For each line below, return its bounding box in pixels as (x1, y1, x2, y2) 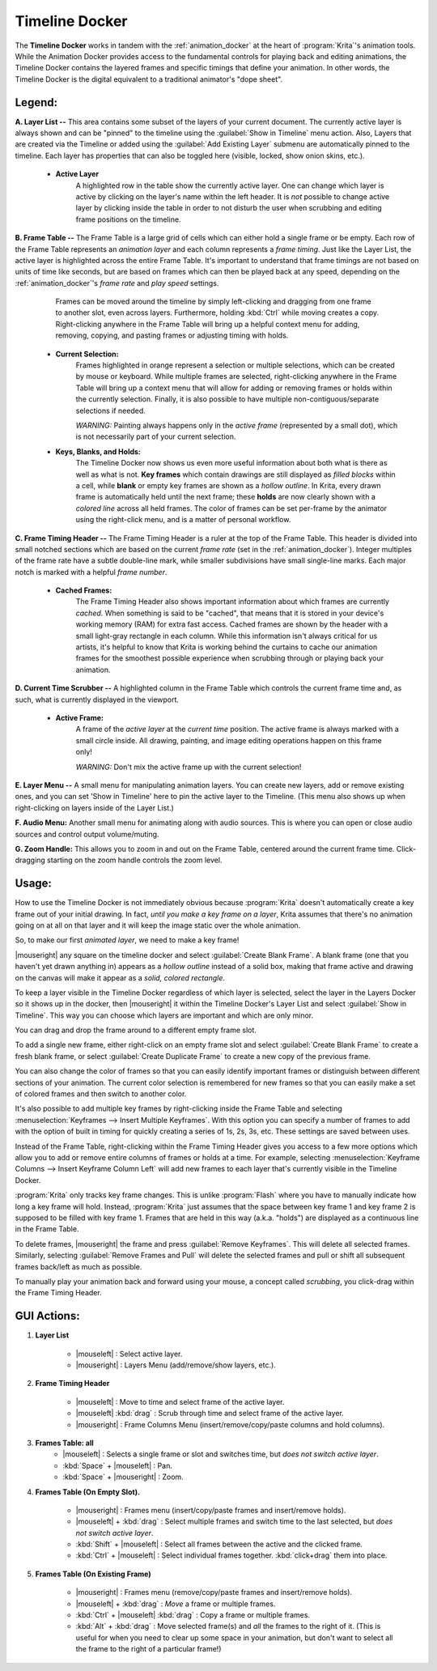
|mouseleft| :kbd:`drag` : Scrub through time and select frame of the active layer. (75, 1409, 344, 1418)
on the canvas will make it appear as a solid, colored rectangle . (15, 972, 226, 983)
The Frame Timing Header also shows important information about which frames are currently (75, 597, 390, 606)
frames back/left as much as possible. (15, 1261, 142, 1271)
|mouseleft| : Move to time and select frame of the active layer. (75, 1397, 285, 1406)
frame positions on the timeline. (75, 215, 181, 224)
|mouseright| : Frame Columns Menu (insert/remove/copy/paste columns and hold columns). (75, 1419, 385, 1429)
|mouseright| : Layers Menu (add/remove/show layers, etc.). (75, 1360, 277, 1370)
